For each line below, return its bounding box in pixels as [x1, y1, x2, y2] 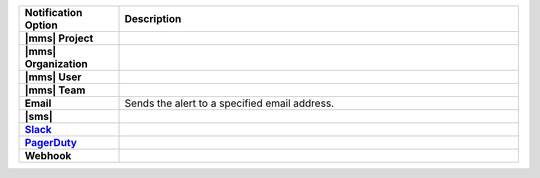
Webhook [24, 149, 72, 162]
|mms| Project [24, 31, 94, 45]
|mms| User [24, 70, 82, 84]
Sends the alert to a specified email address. [124, 96, 335, 110]
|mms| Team [24, 83, 86, 97]
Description [124, 12, 182, 25]
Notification [24, 6, 83, 19]
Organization [24, 57, 89, 70]
